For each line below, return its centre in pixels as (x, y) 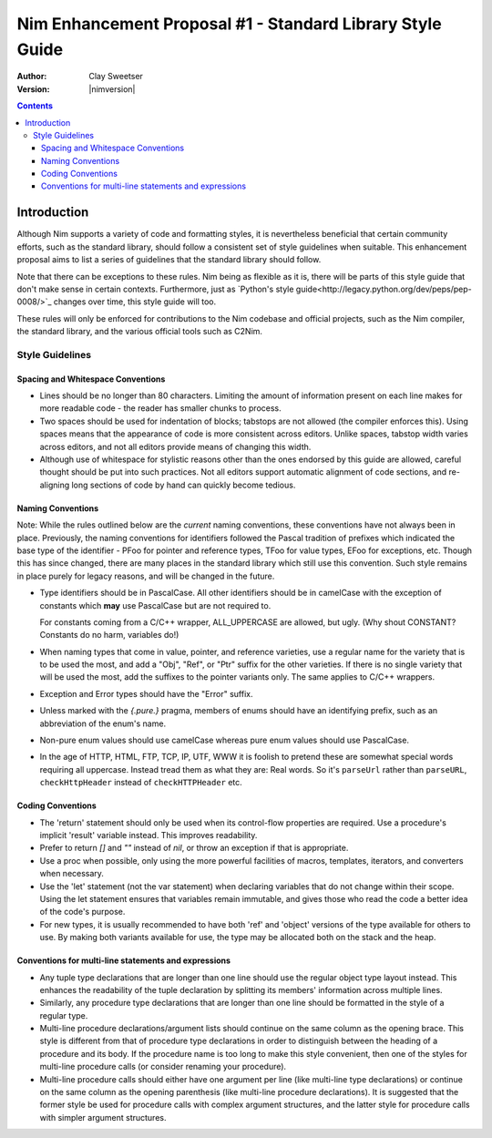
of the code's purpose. (82, 912)
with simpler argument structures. (103, 1117)
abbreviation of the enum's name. (103, 723)
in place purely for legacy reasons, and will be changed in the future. (146, 576)
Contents (35, 106)
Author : (32, 77)
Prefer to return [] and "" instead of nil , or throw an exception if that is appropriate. (194, 848)
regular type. (64, 1015)
